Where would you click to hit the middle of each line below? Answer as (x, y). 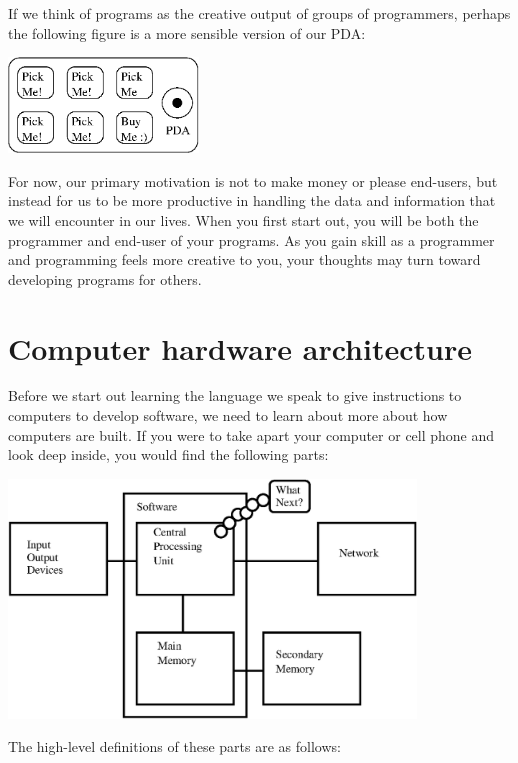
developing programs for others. (105, 278)
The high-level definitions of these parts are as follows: (174, 746)
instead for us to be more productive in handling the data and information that (252, 200)
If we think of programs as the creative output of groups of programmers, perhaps (259, 13)
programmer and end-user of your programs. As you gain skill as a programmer (251, 239)
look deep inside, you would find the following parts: (168, 454)
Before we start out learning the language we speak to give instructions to (235, 395)
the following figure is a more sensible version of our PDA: (187, 32)
